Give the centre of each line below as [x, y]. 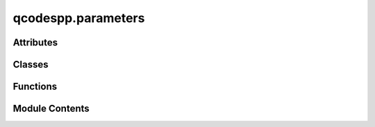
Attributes [35, 42]
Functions [35, 87]
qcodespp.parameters [79, 18]
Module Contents [51, 109]
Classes [31, 65]
